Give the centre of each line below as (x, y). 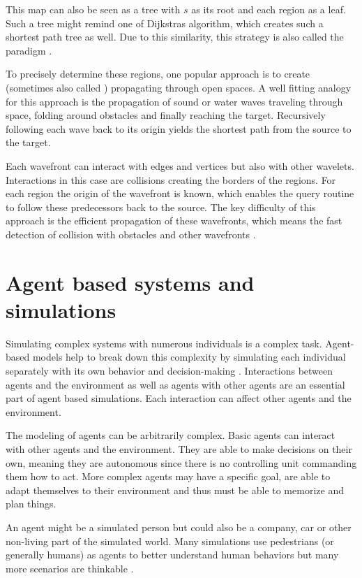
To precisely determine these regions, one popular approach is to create (158, 74)
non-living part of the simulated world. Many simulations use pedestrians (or (170, 541)
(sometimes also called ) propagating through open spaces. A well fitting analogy (179, 87)
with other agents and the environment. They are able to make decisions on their (179, 448)
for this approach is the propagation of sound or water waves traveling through (174, 101)
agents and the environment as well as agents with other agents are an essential (175, 384)
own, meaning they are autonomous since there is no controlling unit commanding (181, 462)
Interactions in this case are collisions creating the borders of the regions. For (171, 179)
